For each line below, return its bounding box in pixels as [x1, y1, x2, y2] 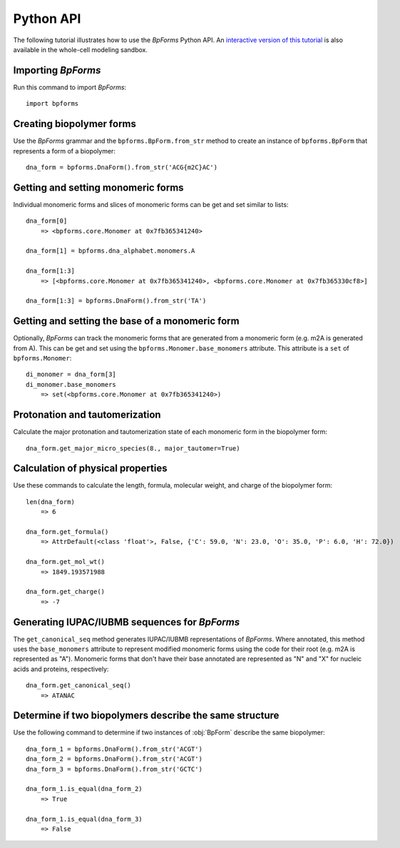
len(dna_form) [26, 498, 75, 506]
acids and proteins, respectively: [13, 665, 109, 673]
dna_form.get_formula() [26, 528, 109, 535]
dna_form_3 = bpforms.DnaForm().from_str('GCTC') [26, 764, 203, 773]
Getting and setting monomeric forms [13, 181, 185, 193]
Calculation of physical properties [13, 463, 168, 475]
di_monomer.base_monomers [26, 380, 117, 388]
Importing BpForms [13, 64, 101, 76]
